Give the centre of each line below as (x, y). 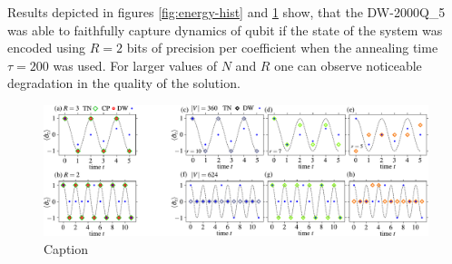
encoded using (47, 48)
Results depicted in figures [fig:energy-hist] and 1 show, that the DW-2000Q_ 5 (226, 12)
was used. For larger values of (135, 65)
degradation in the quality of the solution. (124, 83)
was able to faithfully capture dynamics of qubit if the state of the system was (225, 29)
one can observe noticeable (348, 65)
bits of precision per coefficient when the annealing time (282, 48)
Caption (66, 248)
